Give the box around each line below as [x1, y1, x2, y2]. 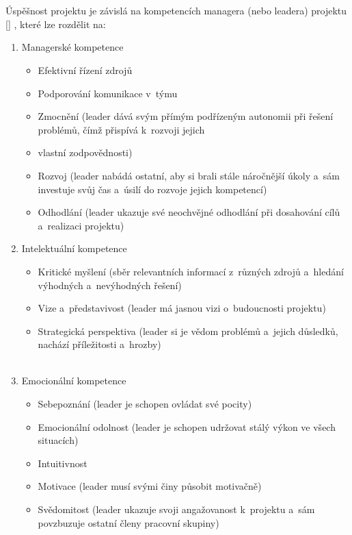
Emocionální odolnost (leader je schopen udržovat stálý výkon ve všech [38, 419, 336, 434]
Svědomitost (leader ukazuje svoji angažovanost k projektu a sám [38, 502, 315, 517]
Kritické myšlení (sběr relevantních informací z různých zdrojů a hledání [38, 264, 344, 278]
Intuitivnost [38, 456, 87, 470]
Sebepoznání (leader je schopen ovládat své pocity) [38, 397, 252, 411]
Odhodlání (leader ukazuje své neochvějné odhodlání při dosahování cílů [38, 205, 340, 219]
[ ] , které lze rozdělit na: [5, 16, 106, 31]
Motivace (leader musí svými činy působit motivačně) [38, 479, 262, 493]
